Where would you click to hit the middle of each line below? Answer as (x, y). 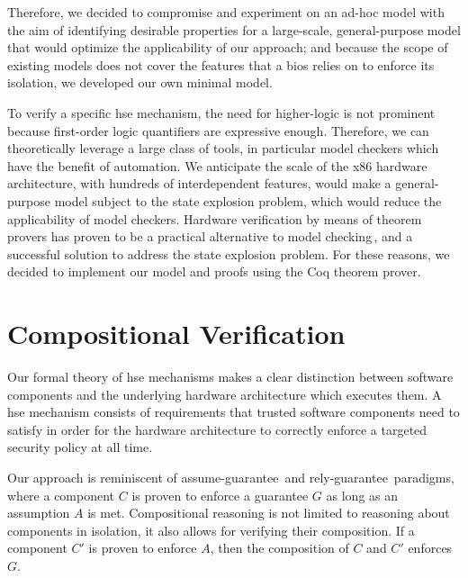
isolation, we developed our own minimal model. (140, 82)
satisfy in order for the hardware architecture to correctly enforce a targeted (217, 429)
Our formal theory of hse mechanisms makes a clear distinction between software (230, 377)
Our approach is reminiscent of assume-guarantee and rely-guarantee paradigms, (231, 477)
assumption (39, 513)
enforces (430, 548)
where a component (61, 495)
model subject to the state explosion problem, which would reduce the (248, 200)
